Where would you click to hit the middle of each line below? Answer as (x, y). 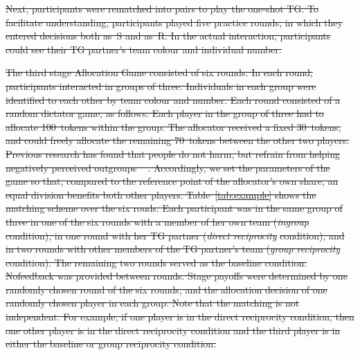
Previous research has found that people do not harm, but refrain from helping (173, 153)
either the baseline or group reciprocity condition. (111, 344)
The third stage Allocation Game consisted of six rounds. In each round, (159, 72)
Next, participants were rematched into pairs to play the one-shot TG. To (162, 8)
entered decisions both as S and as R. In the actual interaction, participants (168, 36)
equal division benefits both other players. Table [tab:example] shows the (161, 194)
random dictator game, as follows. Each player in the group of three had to (165, 113)
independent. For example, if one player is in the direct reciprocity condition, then (180, 317)
